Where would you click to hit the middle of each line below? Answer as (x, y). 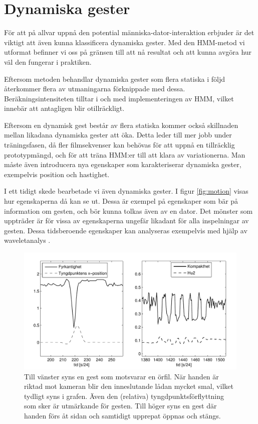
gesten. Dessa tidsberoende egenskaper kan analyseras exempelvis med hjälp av (126, 230)
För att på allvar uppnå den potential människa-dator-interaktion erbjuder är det (129, 32)
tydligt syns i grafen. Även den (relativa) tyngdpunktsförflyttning (124, 396)
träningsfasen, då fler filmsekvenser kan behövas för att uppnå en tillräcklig (119, 145)
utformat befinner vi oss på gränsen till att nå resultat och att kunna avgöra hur (128, 52)
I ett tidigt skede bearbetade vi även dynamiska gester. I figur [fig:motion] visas (126, 191)
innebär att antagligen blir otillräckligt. (64, 108)
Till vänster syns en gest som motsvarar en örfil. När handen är (121, 376)
